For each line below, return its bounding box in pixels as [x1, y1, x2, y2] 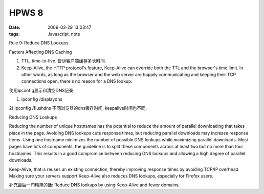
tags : [9, 31, 20, 37]
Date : [9, 24, 21, 30]
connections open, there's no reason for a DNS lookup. [21, 78, 132, 84]
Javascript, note [47, 31, 80, 37]
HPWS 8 [9, 7, 44, 18]
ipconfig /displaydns [21, 97, 63, 102]
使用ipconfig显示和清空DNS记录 [9, 87, 73, 93]
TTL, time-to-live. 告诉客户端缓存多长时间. [21, 58, 106, 64]
